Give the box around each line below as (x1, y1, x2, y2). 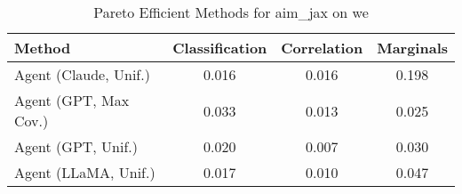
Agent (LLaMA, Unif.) (14, 162, 155, 182)
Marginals (377, 37, 448, 58)
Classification (172, 37, 267, 58)
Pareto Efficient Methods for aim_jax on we (93, 2, 369, 22)
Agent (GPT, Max (14, 90, 130, 110)
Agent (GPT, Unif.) (14, 136, 139, 157)
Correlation (281, 37, 363, 58)
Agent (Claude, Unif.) (14, 64, 150, 85)
